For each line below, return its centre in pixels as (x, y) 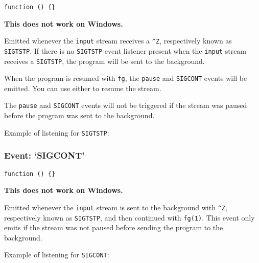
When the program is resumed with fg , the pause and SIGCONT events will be (126, 78)
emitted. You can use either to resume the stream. (83, 88)
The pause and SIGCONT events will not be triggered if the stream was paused (126, 105)
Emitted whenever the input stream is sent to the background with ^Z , (116, 207)
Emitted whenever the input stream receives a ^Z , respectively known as (118, 41)
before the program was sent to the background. (79, 115)
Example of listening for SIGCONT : (57, 255)
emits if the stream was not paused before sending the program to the (114, 227)
